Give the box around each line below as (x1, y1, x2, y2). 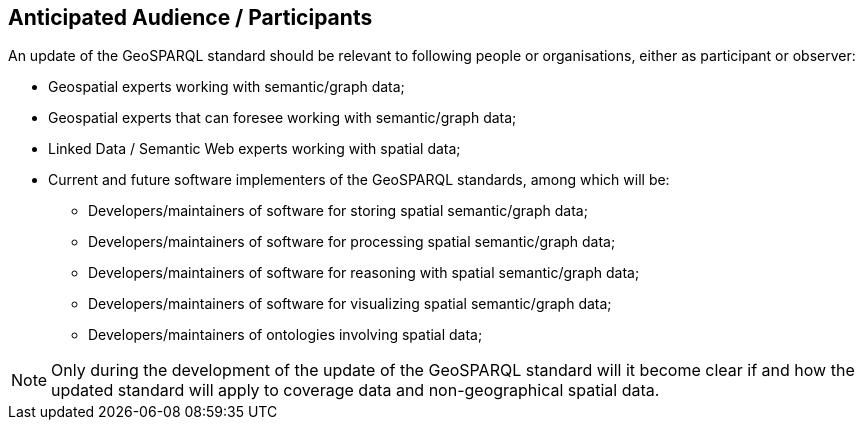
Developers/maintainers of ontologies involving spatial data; (88, 326, 483, 344)
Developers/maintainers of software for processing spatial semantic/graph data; (88, 233, 616, 251)
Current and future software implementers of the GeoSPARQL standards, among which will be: (48, 171, 670, 189)
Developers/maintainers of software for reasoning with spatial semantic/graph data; (88, 264, 640, 282)
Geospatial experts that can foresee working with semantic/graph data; (48, 109, 517, 127)
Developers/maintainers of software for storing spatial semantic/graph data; (88, 202, 588, 220)
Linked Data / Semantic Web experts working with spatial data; (48, 140, 461, 158)
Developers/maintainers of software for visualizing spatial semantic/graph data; (88, 295, 612, 313)
